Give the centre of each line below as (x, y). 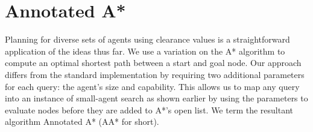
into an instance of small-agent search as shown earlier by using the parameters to (156, 98)
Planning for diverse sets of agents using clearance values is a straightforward (147, 39)
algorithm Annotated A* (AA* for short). (82, 121)
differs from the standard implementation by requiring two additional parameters (155, 74)
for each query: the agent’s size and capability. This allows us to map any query (152, 86)
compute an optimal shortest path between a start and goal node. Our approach (153, 63)
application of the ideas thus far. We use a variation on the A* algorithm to (145, 51)
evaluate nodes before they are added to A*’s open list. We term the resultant (149, 109)
